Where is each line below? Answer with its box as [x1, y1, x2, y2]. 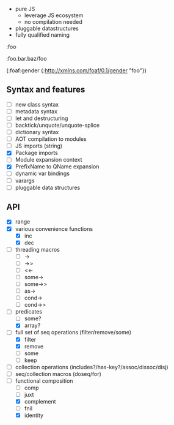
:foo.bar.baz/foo [6, 55, 47, 62]
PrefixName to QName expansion [15, 163, 100, 170]
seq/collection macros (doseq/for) [15, 370, 102, 377]
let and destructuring [15, 115, 68, 122]
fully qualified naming [15, 31, 70, 39]
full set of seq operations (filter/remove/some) [15, 329, 132, 336]
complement [24, 398, 56, 405]
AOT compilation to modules [15, 135, 87, 143]
